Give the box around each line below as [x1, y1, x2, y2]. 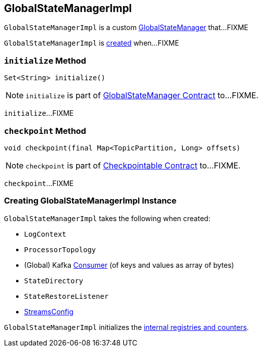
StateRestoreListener [24, 292, 109, 300]
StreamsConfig [24, 307, 74, 316]
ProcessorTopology [24, 245, 96, 254]
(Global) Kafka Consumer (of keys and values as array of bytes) [24, 260, 234, 269]
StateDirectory [24, 276, 84, 285]
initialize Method [4, 55, 86, 66]
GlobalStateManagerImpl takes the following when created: [4, 214, 210, 223]
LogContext [24, 230, 67, 238]
